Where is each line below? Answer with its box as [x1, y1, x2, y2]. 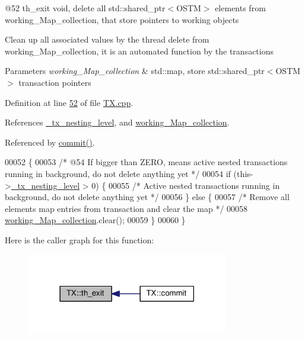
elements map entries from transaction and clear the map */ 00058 [5, 202, 248, 214]
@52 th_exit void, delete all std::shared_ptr [5, 2, 166, 14]
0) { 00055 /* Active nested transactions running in [91, 179, 280, 191]
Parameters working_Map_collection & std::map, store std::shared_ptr [5, 65, 265, 77]
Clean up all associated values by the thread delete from [5, 33, 209, 46]
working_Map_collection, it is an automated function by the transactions [5, 44, 274, 57]
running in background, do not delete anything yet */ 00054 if [5, 167, 231, 179]
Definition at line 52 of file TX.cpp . [5, 96, 134, 108]
